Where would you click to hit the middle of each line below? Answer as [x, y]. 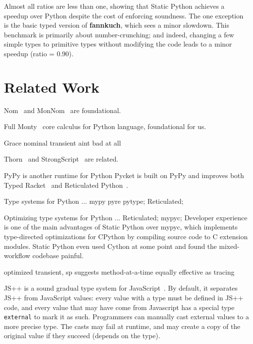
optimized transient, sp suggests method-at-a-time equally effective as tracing [119, 271]
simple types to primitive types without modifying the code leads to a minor [118, 44]
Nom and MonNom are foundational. [63, 110]
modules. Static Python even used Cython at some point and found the [110, 246]
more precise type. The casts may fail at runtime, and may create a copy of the [122, 326]
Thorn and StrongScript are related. [61, 159]
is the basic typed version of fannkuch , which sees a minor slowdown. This [117, 25]
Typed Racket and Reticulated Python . [66, 185]
